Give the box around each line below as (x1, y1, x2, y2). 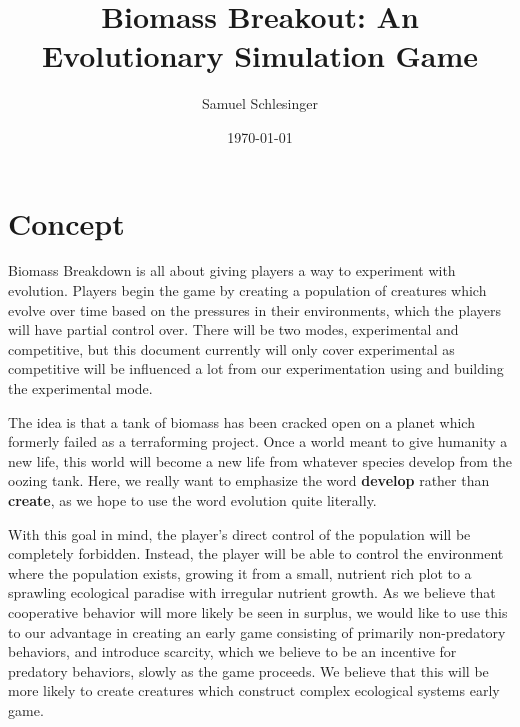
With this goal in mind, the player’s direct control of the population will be (8, 523, 471, 544)
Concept (8, 202, 125, 243)
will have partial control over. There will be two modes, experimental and (8, 319, 459, 340)
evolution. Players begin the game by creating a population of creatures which (8, 280, 487, 301)
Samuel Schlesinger (201, 93, 318, 114)
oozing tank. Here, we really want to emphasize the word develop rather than (8, 470, 490, 491)
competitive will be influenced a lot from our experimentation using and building (8, 358, 504, 379)
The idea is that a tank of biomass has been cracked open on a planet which (8, 411, 475, 432)
